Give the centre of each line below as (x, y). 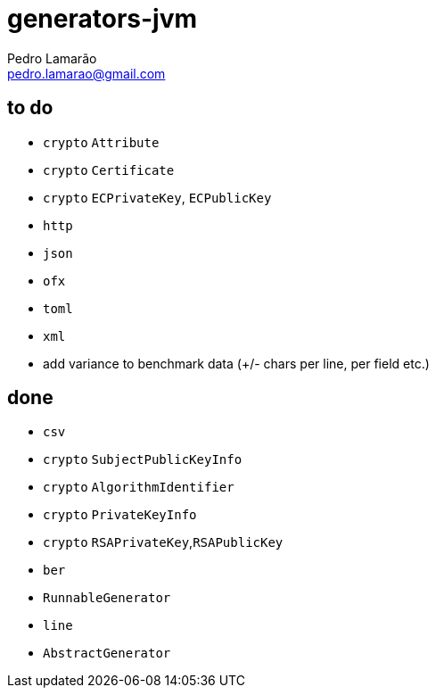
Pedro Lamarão (52, 58)
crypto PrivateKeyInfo (120, 515)
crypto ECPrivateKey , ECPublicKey (157, 197)
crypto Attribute (101, 142)
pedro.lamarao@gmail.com (86, 73)
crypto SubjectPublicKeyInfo (143, 460)
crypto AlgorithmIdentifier (139, 488)
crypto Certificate (109, 170)
